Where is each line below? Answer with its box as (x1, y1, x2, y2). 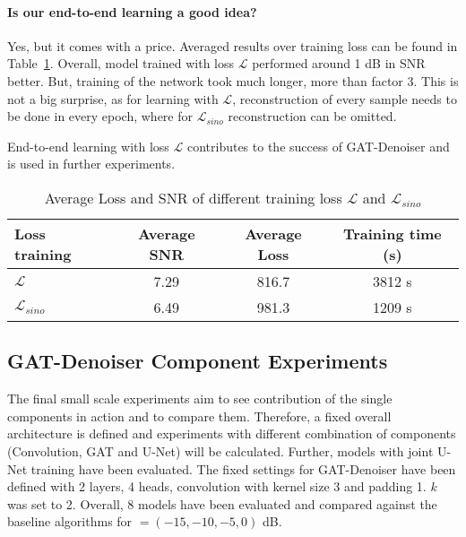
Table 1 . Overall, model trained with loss (7, 54, 235, 73)
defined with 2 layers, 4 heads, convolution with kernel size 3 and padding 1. (7, 477, 427, 496)
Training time (342, 222, 442, 244)
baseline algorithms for (7, 512, 133, 531)
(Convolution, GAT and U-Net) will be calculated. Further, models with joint (7, 441, 434, 460)
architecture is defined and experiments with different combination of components (7, 424, 456, 443)
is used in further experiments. (7, 154, 176, 173)
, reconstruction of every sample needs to (232, 89, 457, 108)
